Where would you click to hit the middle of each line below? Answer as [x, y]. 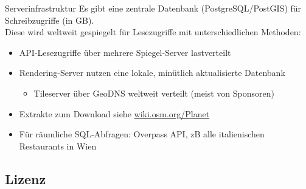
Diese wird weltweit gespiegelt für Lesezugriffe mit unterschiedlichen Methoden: [153, 32]
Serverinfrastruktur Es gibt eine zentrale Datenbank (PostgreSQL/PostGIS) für [153, 8]
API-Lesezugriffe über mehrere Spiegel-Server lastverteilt [125, 52]
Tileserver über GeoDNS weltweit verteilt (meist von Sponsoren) [154, 93]
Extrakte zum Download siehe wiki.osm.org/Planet [114, 113]
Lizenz [26, 178]
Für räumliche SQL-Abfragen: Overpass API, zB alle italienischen [142, 134]
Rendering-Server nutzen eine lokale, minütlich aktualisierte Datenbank [152, 73]
